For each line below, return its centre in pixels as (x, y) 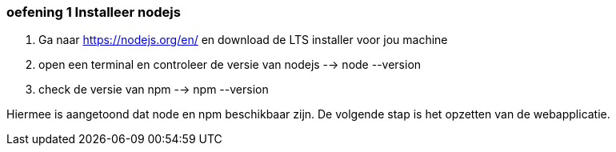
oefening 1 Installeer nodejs (94, 12)
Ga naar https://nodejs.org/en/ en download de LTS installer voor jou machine (243, 40)
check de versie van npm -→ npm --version (154, 90)
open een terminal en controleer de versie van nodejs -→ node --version (230, 65)
